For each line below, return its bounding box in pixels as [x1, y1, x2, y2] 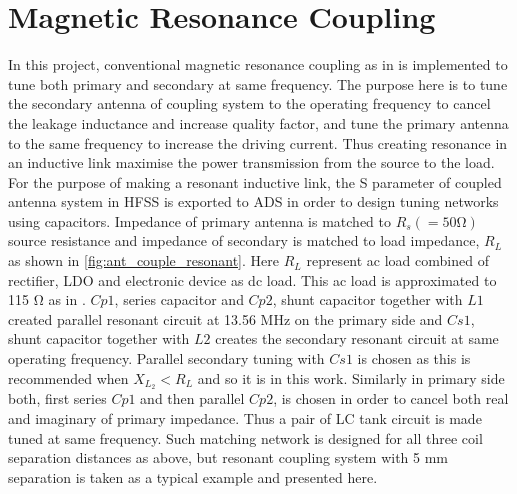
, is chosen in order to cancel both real [273, 388, 509, 409]
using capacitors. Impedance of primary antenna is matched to [8, 210, 392, 231]
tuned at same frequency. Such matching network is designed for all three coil [8, 427, 483, 448]
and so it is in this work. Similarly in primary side [197, 367, 505, 388]
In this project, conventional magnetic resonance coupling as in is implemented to [8, 54, 508, 75]
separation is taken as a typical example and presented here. [8, 466, 378, 487]
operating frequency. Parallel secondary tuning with [8, 348, 325, 369]
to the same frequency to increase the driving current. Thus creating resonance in [8, 132, 508, 153]
